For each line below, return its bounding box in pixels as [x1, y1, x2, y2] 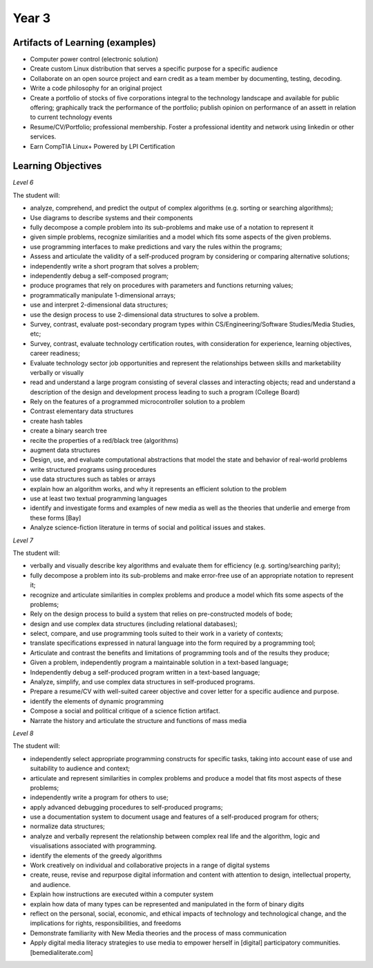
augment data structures [30, 446, 100, 455]
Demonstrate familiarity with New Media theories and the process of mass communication [30, 929, 287, 937]
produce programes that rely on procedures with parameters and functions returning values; [30, 281, 294, 290]
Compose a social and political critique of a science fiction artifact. [30, 706, 220, 715]
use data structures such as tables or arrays [30, 475, 155, 484]
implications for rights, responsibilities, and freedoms [30, 919, 182, 927]
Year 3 [12, 10, 51, 26]
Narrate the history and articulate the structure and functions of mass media [30, 716, 247, 724]
